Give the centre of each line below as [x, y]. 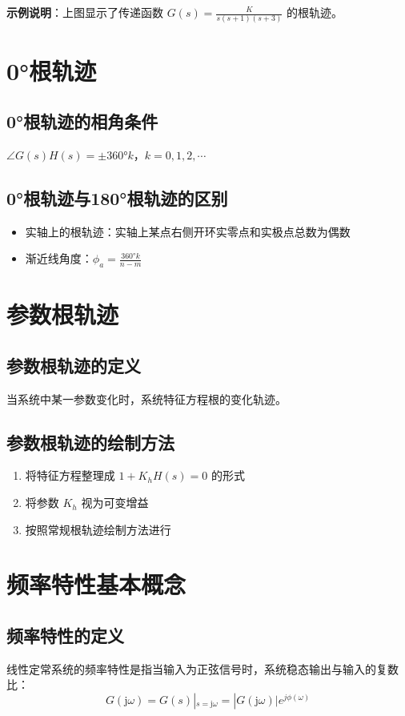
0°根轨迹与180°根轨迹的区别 [117, 197]
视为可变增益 [115, 503]
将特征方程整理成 [70, 475]
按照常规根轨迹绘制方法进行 [98, 529]
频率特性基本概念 [96, 584]
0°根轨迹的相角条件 [82, 121]
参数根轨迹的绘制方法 [90, 442]
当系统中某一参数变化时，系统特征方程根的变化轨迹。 [146, 398]
